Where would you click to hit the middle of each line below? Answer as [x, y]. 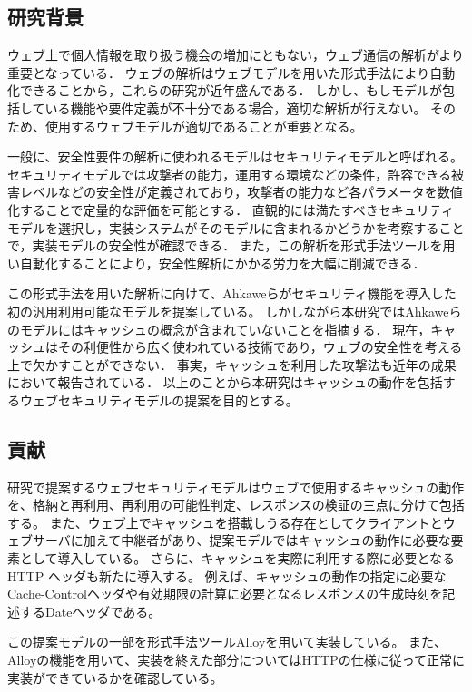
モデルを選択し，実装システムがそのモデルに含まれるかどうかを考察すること [236, 227]
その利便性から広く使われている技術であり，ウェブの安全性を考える [260, 347]
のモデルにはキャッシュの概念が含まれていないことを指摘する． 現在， [219, 329]
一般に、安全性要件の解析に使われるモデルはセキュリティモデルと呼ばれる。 [236, 156]
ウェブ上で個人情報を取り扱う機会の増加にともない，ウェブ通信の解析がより [236, 55]
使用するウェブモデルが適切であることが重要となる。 [204, 126]
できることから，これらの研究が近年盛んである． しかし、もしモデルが [231, 90]
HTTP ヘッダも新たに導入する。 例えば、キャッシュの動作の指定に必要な [227, 575]
